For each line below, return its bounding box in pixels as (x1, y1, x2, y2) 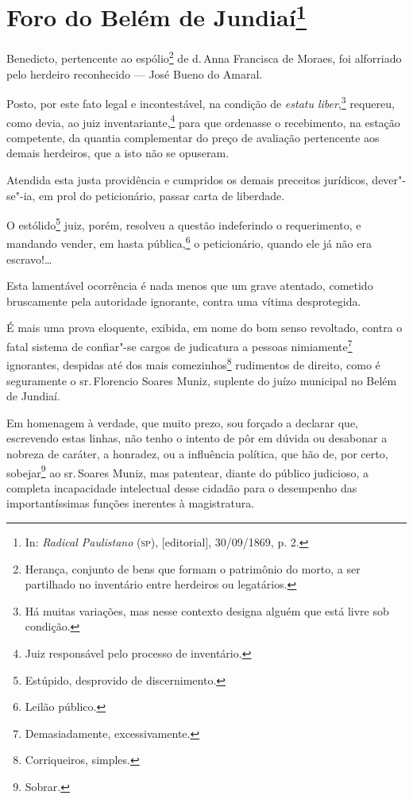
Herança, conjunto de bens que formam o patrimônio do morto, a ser (25, 560, 361, 577)
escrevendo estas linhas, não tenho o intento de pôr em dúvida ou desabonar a (6, 430, 388, 446)
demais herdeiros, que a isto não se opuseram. (6, 145, 230, 161)
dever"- (372, 171, 406, 187)
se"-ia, (6, 187, 36, 203)
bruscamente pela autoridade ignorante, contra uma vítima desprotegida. (6, 292, 361, 309)
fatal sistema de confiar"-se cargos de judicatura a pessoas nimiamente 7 (6, 336, 353, 354)
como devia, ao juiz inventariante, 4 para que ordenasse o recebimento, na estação (6, 111, 400, 130)
